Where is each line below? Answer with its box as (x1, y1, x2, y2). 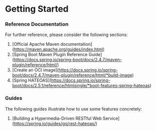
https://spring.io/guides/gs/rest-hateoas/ (14, 120, 96, 126)
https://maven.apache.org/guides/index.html (14, 46, 104, 52)
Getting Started (5, 3, 69, 15)
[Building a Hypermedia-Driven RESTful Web (12, 115, 102, 121)
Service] (103, 115, 120, 121)
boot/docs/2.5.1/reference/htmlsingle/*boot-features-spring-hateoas (12, 83, 150, 89)
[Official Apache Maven (12, 41, 60, 47)
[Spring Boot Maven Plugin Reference (12, 52, 88, 57)
